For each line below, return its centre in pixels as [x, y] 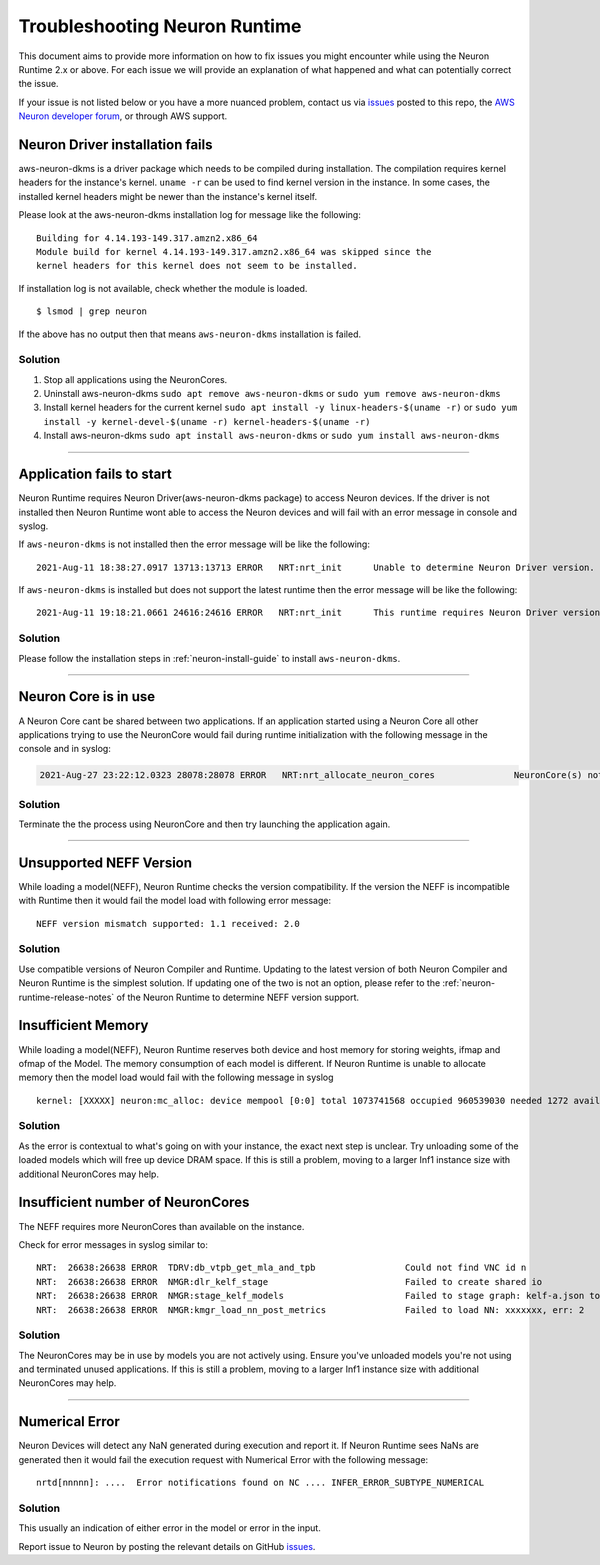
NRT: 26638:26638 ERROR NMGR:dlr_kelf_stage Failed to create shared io [289, 1281]
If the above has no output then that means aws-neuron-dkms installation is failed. [190, 334]
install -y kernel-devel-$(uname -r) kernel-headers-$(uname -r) [207, 421]
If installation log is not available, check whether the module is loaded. [163, 288]
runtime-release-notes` [66, 997]
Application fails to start [95, 474]
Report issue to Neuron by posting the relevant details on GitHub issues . [167, 1546]
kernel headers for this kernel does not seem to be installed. [197, 266]
